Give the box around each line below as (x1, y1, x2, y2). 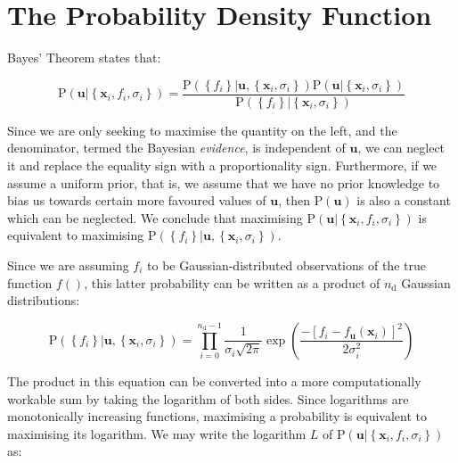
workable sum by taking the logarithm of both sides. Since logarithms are (7, 389, 409, 408)
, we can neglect (357, 138, 446, 157)
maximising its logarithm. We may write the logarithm (7, 424, 307, 442)
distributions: (7, 291, 80, 310)
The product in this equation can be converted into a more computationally (7, 371, 421, 390)
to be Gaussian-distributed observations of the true (147, 255, 426, 274)
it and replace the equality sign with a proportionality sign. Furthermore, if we (7, 155, 438, 174)
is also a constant (356, 191, 451, 210)
